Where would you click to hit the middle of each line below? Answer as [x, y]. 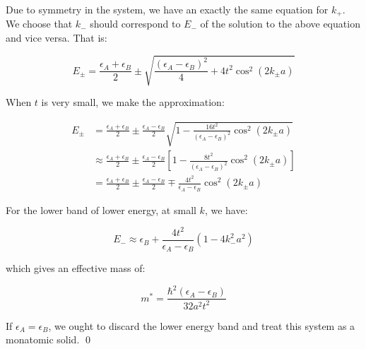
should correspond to [135, 24]
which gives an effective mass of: [76, 268]
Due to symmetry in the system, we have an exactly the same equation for [167, 9]
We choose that [39, 24]
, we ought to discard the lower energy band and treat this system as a [202, 325]
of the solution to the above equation [280, 24]
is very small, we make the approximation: [133, 102]
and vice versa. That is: [57, 38]
